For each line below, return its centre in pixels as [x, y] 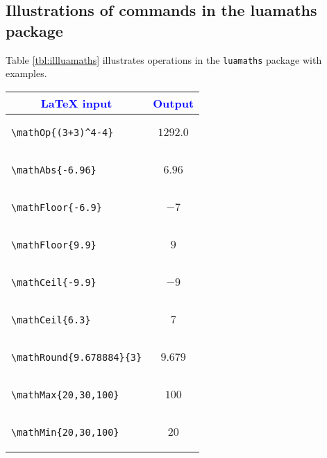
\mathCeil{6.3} [51, 320]
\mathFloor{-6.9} [57, 207]
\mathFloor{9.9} [54, 245]
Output [174, 103]
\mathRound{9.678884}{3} [77, 357]
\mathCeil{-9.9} [54, 282]
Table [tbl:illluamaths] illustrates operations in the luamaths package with [164, 59]
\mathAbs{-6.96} [54, 170]
